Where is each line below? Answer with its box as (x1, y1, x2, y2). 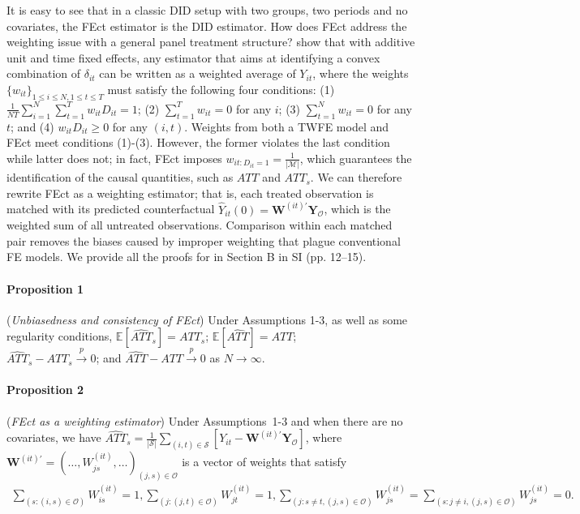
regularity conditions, (6, 328, 113, 345)
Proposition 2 (6, 381, 84, 398)
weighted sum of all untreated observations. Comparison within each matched (6, 216, 393, 233)
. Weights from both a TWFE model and (184, 118, 389, 135)
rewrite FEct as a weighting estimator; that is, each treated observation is (6, 184, 374, 201)
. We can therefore (310, 169, 402, 186)
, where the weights (312, 65, 409, 82)
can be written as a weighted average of (99, 65, 296, 82)
